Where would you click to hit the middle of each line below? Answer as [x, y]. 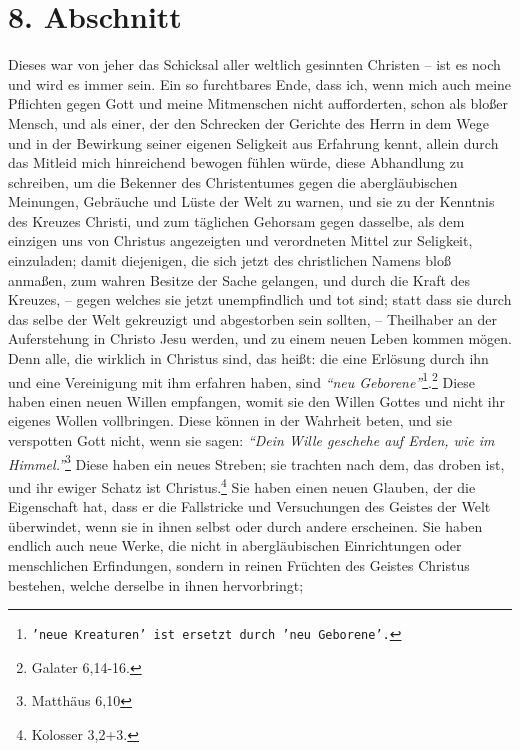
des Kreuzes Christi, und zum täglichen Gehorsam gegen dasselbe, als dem [236, 220]
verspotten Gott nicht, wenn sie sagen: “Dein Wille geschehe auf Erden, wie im [251, 440]
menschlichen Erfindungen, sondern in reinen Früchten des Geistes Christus [239, 564]
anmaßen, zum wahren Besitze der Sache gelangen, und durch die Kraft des [239, 279]
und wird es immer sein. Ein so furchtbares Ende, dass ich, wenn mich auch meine [260, 83]
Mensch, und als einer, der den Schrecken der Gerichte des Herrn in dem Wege [248, 122]
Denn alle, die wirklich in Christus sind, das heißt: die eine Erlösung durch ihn [248, 358]
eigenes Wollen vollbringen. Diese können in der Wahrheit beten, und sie [230, 420]
